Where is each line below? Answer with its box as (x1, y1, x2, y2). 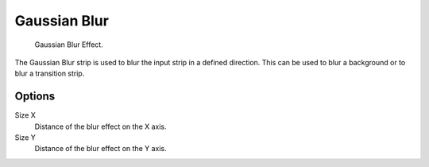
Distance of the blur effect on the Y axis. (34, 144, 167, 153)
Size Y (14, 133, 36, 142)
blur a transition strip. (14, 68, 85, 79)
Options (14, 90, 56, 103)
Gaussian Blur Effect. (34, 40, 103, 49)
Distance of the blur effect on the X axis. (34, 122, 167, 131)
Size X (14, 111, 36, 120)
